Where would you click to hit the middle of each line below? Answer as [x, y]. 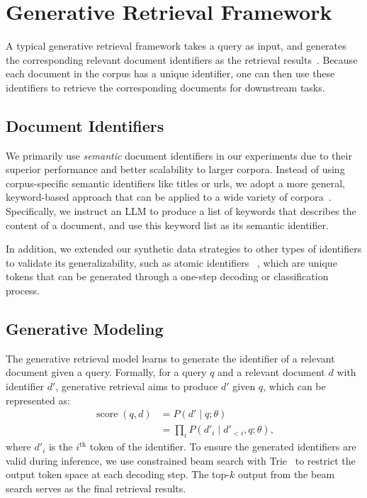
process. [23, 290]
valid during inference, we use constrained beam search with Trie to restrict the [181, 460]
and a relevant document [271, 372]
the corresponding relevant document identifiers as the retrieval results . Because [182, 59]
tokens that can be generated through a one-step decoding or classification [167, 276]
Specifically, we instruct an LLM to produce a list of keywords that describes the [181, 211]
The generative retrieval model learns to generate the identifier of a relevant [170, 358]
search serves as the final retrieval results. [96, 488]
